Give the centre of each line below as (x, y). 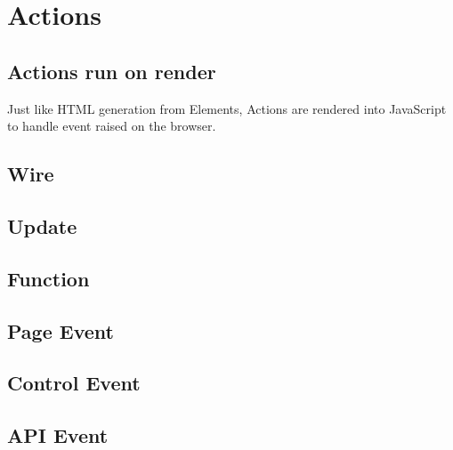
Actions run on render (112, 71)
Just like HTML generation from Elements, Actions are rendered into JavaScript (227, 108)
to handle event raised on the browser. (112, 126)
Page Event (61, 330)
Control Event (74, 383)
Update (42, 225)
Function (49, 278)
